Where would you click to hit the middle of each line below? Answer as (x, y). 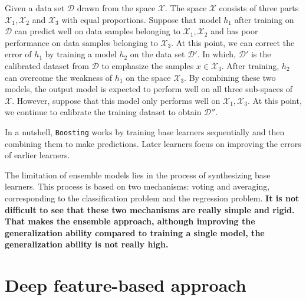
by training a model (81, 54)
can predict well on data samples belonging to (97, 31)
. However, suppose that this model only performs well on (116, 100)
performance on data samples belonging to (81, 42)
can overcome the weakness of (59, 77)
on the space (148, 77)
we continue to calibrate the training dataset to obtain (103, 112)
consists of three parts (259, 8)
